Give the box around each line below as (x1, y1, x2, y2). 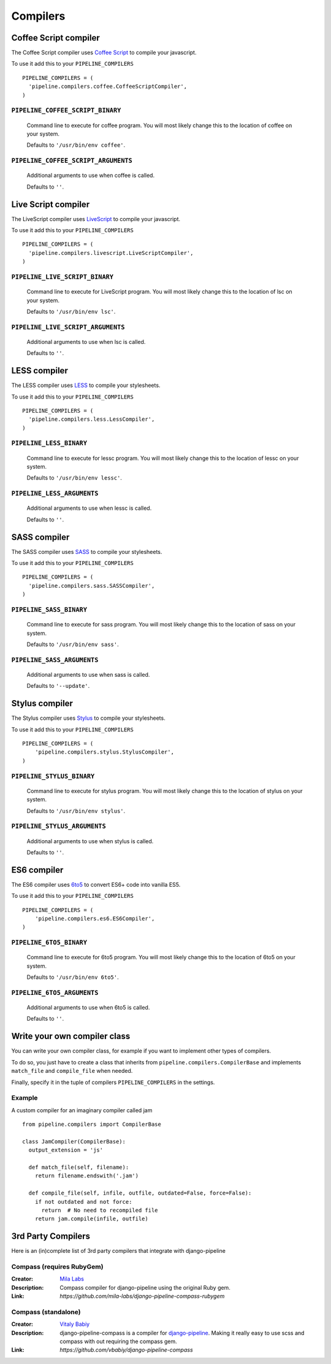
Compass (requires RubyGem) (11, 1263, 104, 1271)
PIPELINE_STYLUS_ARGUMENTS (11, 822, 107, 830)
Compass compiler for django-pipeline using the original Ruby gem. (59, 1284, 231, 1291)
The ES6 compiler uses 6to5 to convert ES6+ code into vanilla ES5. (11, 881, 181, 888)
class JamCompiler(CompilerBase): (22, 1138, 126, 1145)
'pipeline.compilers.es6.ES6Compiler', (34, 915, 155, 922)
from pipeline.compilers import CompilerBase (22, 1121, 162, 1128)
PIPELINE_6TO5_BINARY (11, 938, 87, 947)
